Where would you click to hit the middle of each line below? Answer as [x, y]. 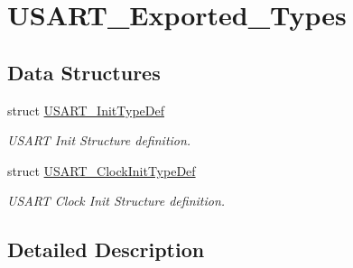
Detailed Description [106, 250]
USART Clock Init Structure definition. [116, 201]
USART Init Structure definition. [99, 140]
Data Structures [84, 72]
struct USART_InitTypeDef [86, 110]
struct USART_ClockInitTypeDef [102, 170]
